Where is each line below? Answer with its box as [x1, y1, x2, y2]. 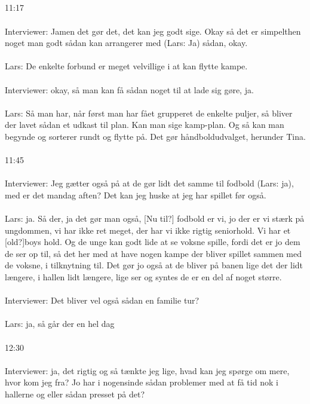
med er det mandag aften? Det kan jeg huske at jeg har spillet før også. [5, 188, 266, 201]
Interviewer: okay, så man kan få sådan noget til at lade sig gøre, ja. [5, 83, 254, 96]
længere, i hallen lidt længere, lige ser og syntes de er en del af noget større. [5, 271, 282, 283]
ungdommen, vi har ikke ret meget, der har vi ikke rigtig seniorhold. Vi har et [5, 224, 291, 236]
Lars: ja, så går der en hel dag [5, 317, 115, 330]
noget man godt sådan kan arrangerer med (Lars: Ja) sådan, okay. [5, 36, 248, 49]
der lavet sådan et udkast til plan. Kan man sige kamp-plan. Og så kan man [5, 118, 284, 131]
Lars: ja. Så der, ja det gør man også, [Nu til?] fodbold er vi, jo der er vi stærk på [5, 212, 305, 225]
